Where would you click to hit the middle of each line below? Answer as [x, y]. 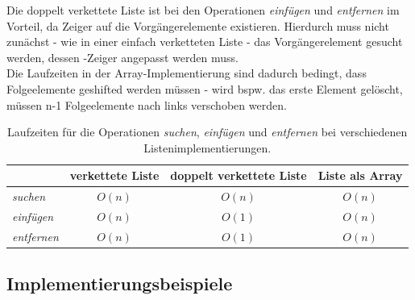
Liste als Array [360, 175]
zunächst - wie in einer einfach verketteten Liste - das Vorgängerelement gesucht [205, 42]
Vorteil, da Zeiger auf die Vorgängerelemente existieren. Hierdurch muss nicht [198, 25]
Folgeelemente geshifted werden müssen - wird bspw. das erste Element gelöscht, [205, 88]
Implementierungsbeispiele [120, 283]
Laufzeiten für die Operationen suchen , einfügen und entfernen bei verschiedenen [207, 132]
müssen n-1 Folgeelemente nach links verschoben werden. [147, 104]
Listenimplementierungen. [207, 147]
